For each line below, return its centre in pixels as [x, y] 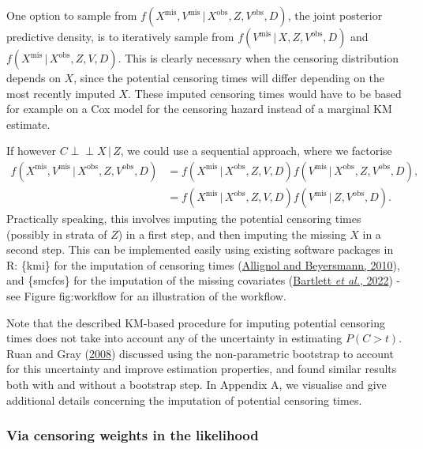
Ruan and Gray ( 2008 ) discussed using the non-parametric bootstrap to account [200, 353]
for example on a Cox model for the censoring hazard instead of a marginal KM [199, 109]
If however [32, 151]
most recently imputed [61, 93]
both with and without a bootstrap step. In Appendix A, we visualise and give [197, 384]
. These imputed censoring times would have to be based [265, 93]
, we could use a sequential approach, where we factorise [256, 151]
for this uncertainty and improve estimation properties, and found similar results [202, 369]
